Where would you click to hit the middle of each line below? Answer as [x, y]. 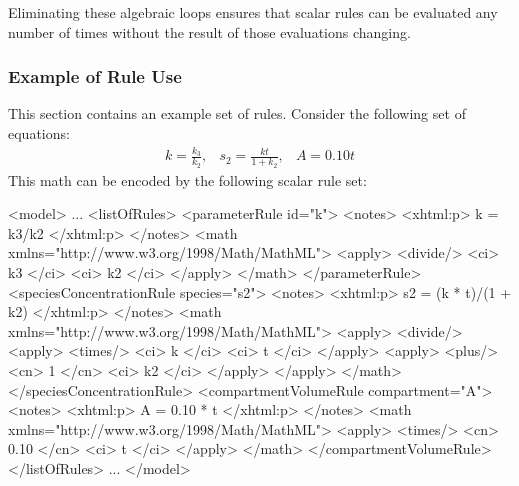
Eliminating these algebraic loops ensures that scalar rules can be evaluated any [253, 12]
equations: [39, 133]
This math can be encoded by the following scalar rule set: [187, 179]
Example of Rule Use [95, 76]
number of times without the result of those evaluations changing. [209, 31]
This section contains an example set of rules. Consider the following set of [237, 113]
